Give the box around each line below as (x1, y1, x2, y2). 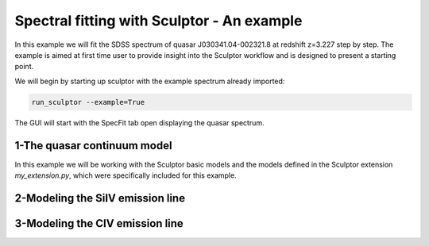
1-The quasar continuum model (14, 139, 172, 152)
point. (14, 62, 34, 71)
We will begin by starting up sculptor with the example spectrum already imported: (14, 76, 285, 86)
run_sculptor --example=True (31, 98, 145, 106)
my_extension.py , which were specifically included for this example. (14, 171, 238, 180)
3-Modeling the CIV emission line (14, 217, 184, 230)
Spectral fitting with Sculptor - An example (14, 12, 303, 29)
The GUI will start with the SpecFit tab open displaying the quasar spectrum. (14, 117, 265, 127)
